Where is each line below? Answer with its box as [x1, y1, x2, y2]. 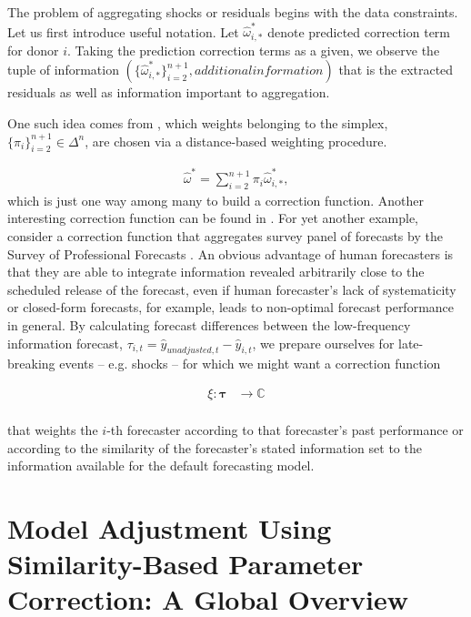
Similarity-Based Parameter [7, 545, 364, 582]
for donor [7, 40, 59, 59]
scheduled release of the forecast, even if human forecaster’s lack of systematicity [7, 279, 456, 298]
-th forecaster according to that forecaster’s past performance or [106, 420, 464, 440]
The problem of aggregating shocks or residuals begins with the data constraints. [7, 3, 458, 21]
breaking [7, 354, 55, 373]
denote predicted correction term [267, 22, 450, 41]
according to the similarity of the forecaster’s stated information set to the [7, 438, 422, 457]
